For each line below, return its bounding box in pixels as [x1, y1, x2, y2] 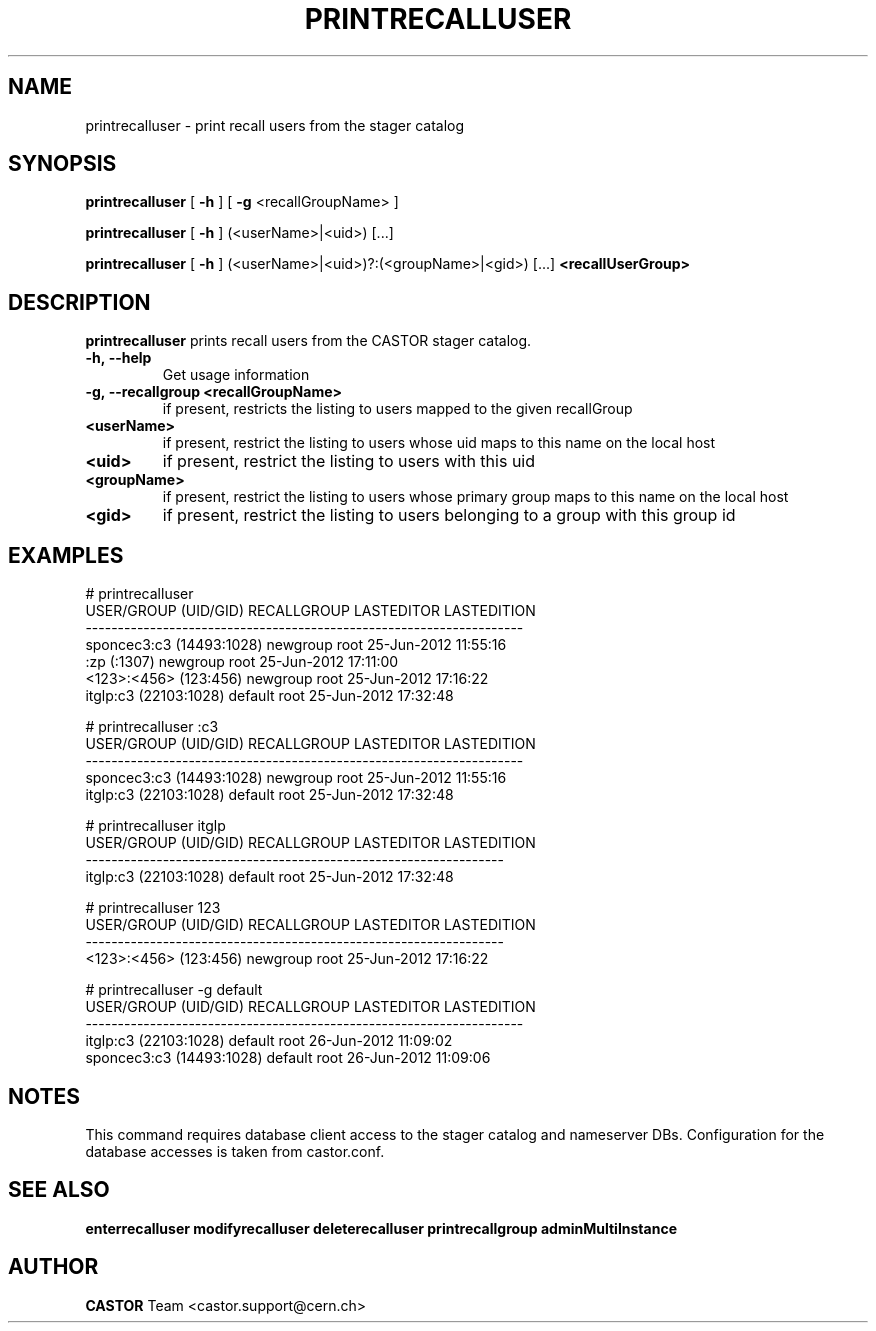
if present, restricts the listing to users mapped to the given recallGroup [162, 400, 633, 418]
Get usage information [162, 366, 310, 384]
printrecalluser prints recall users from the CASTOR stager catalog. [85, 332, 532, 350]
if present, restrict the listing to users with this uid [162, 451, 536, 472]
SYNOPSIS [8, 151, 117, 177]
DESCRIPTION [8, 289, 151, 315]
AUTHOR [8, 1254, 99, 1280]
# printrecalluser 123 [85, 899, 221, 917]
